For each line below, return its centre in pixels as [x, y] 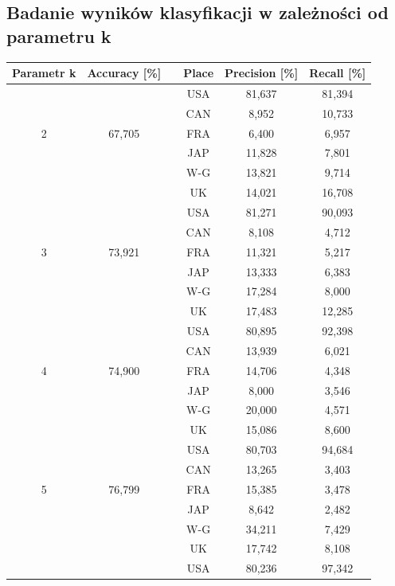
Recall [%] [338, 73]
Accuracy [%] [124, 73]
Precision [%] [262, 73]
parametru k [59, 35]
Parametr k [44, 73]
